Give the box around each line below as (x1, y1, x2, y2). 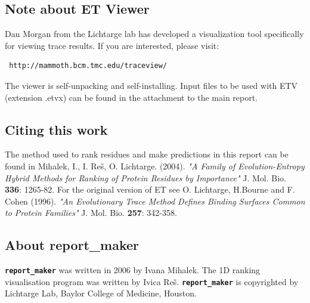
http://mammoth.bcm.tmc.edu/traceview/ (9, 61, 168, 70)
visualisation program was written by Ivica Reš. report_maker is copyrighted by (5, 275, 299, 287)
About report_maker (5, 236, 139, 254)
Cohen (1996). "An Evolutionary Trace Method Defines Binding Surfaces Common (5, 194, 305, 207)
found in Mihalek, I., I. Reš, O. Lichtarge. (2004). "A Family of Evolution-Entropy (5, 159, 305, 172)
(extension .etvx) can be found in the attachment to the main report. (5, 91, 258, 103)
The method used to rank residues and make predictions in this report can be (5, 148, 289, 160)
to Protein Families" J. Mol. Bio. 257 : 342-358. (5, 206, 177, 219)
